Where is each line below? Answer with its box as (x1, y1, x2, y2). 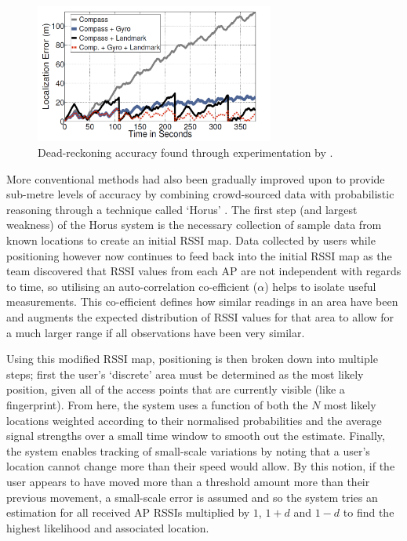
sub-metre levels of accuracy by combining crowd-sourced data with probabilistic (6, 186, 394, 202)
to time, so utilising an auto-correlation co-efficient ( (6, 278, 258, 294)
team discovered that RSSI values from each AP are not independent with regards (6, 263, 402, 279)
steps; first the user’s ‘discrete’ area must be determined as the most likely (6, 365, 364, 382)
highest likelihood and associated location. (6, 519, 209, 536)
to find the (343, 504, 394, 521)
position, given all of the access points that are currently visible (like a (6, 381, 345, 398)
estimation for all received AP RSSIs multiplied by (6, 504, 250, 521)
